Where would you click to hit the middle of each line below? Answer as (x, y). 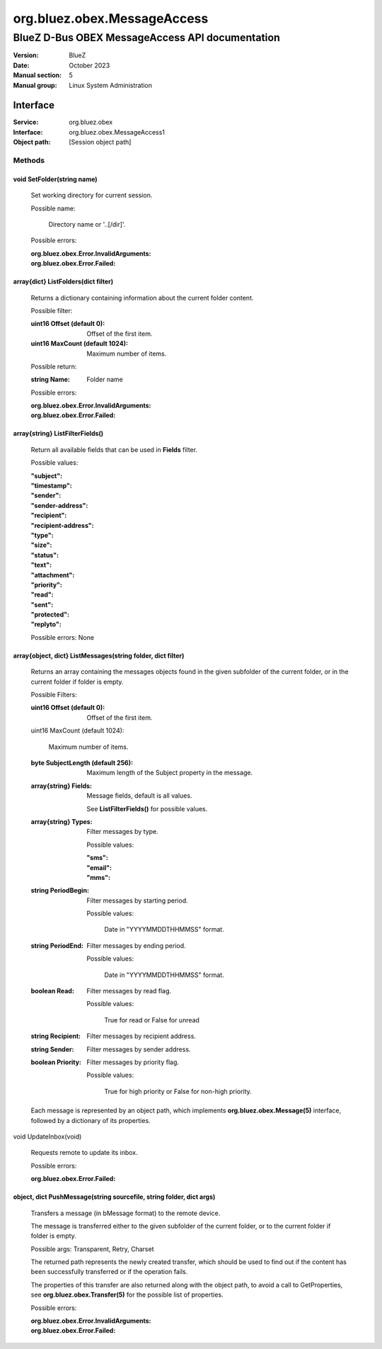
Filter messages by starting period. (137, 901)
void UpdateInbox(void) (47, 1136)
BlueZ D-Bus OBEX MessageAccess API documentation (147, 38)
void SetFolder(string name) (56, 179)
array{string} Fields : (61, 786)
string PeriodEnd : (57, 945)
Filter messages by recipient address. (141, 1036)
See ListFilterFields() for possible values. (147, 808)
